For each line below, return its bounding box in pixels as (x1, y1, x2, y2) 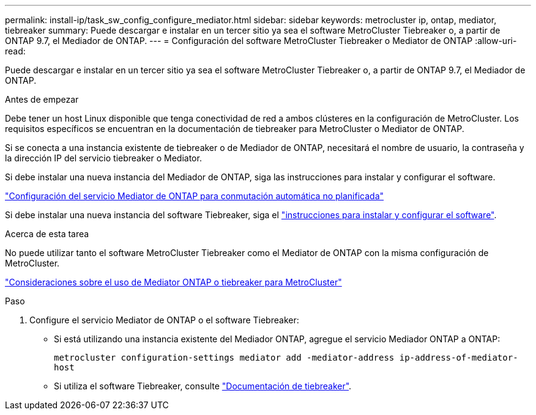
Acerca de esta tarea (5, 229, 89, 239)
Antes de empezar (5, 94, 79, 105)
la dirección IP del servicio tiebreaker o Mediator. (5, 153, 202, 163)
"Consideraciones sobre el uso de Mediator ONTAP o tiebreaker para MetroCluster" (5, 277, 342, 287)
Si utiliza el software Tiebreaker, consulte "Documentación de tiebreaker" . (54, 381, 352, 391)
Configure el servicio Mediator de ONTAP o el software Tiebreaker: (29, 315, 299, 325)
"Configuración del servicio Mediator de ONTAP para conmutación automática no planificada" (5, 191, 384, 201)
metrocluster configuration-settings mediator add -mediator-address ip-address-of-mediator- (54, 353, 518, 362)
